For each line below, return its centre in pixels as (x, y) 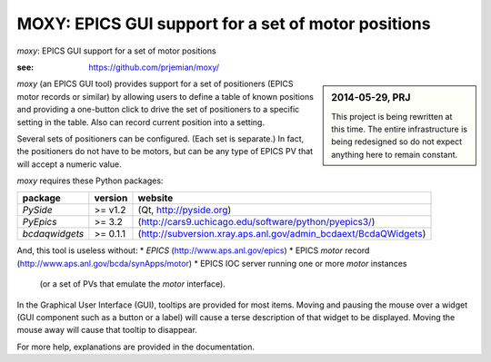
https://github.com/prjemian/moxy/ (154, 67)
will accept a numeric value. (69, 164)
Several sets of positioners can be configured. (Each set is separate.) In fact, (160, 138)
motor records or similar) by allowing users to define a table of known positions (165, 96)
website (155, 198)
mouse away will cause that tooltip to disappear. (107, 330)
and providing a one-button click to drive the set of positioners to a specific (158, 110)
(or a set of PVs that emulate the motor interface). (133, 284)
